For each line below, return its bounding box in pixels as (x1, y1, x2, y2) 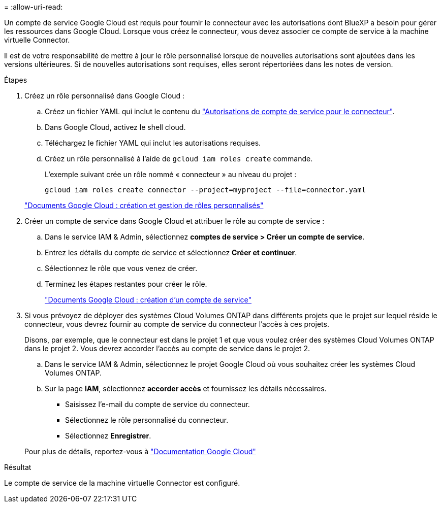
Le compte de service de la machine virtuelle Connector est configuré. (4, 479, 240, 487)
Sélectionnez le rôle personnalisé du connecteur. (65, 416, 229, 424)
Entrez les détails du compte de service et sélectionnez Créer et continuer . (45, 248, 297, 257)
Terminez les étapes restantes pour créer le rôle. (45, 280, 207, 288)
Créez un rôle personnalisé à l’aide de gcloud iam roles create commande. (45, 154, 313, 163)
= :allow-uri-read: (4, 3, 63, 11)
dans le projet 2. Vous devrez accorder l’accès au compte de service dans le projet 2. (24, 344, 310, 353)
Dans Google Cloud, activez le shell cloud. (45, 123, 186, 131)
